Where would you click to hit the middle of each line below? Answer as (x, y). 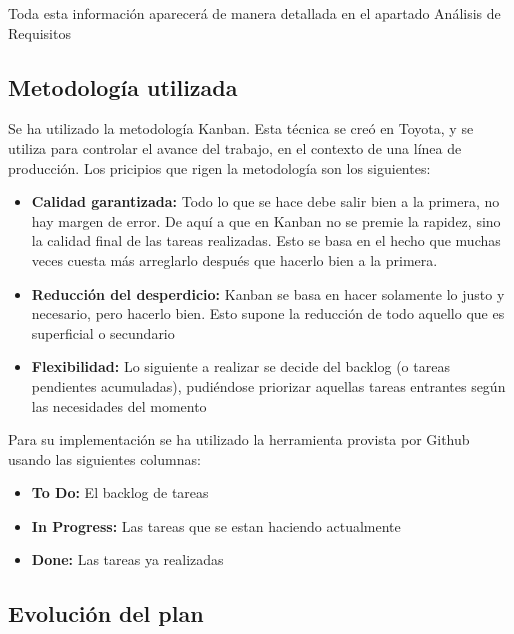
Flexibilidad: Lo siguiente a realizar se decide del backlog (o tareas (240, 366)
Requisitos (39, 32)
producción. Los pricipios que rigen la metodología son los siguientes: (219, 167)
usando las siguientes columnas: (104, 458)
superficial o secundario (103, 332)
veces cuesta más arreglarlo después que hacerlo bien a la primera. (234, 259)
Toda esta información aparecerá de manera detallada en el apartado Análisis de (254, 13)
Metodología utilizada (123, 86)
